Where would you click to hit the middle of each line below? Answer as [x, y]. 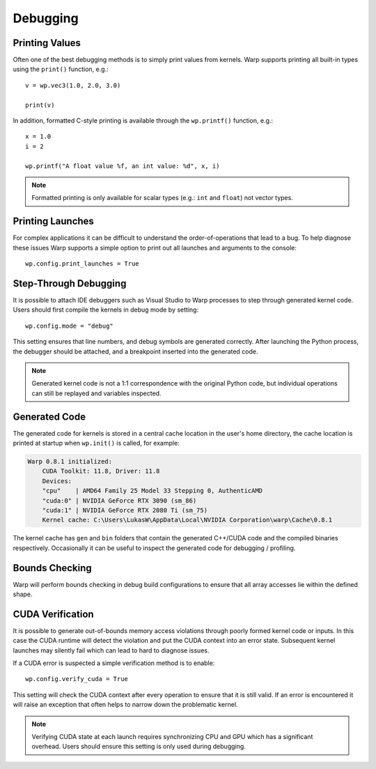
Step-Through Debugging [70, 283]
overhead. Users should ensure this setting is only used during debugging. [139, 747]
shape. [23, 594]
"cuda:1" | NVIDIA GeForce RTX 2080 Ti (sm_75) [125, 510]
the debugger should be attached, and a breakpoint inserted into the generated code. [135, 351]
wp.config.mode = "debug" [70, 326]
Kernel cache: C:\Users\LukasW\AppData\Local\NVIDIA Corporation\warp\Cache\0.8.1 [187, 520]
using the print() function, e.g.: [61, 69]
